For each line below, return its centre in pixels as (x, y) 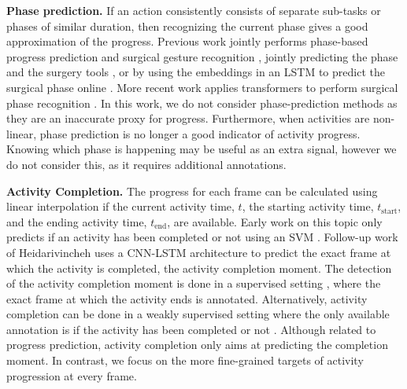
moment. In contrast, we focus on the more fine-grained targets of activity (185, 360)
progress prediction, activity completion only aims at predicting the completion (197, 345)
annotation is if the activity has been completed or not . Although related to (191, 329)
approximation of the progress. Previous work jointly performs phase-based (187, 41)
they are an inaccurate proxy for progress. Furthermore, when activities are (188, 118)
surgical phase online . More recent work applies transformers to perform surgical (202, 87)
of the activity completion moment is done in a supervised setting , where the (194, 283)
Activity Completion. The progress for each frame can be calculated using (192, 191)
